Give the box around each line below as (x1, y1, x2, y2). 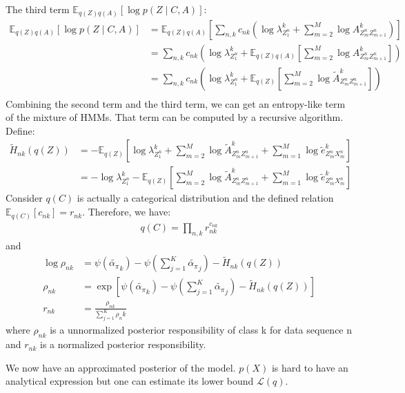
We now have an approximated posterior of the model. (6, 360, 236, 374)
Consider (6, 191, 43, 205)
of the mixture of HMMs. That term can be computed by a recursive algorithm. (6, 110, 344, 124)
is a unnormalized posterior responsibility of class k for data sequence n (50, 323, 353, 337)
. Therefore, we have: (82, 204, 171, 219)
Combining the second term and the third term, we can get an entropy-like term (6, 96, 346, 111)
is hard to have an (271, 360, 348, 374)
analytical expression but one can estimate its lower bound (6, 374, 254, 388)
